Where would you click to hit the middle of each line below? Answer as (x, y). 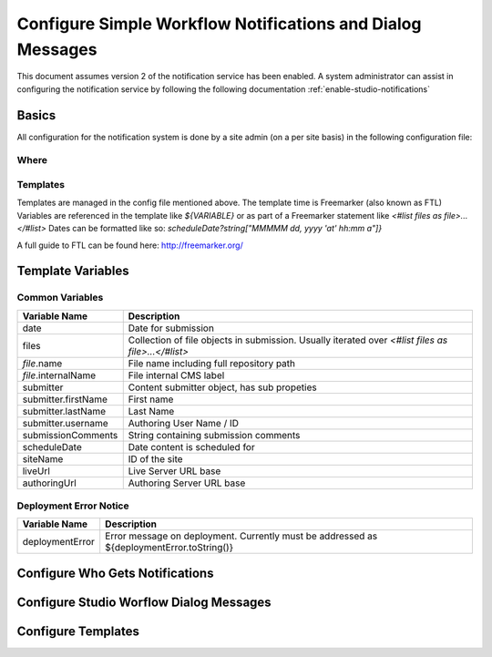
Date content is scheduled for (191, 447)
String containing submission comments (214, 435)
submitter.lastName (64, 411)
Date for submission (171, 328)
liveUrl (36, 471)
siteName (43, 458)
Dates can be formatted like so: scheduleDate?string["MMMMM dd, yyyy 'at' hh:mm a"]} (215, 229)
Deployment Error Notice (73, 506)
